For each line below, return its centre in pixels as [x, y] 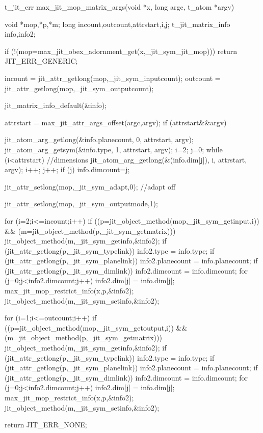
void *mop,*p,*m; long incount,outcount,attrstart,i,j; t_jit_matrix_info [117, 24]
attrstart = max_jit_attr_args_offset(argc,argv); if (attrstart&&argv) [116, 122]
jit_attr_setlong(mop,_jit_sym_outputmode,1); [81, 204]
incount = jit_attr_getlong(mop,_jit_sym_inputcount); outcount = [113, 78]
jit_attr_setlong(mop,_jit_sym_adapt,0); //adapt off [90, 186]
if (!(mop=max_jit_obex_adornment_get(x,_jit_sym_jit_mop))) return [121, 51]
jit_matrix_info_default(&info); [56, 105]
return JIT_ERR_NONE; [46, 425]
